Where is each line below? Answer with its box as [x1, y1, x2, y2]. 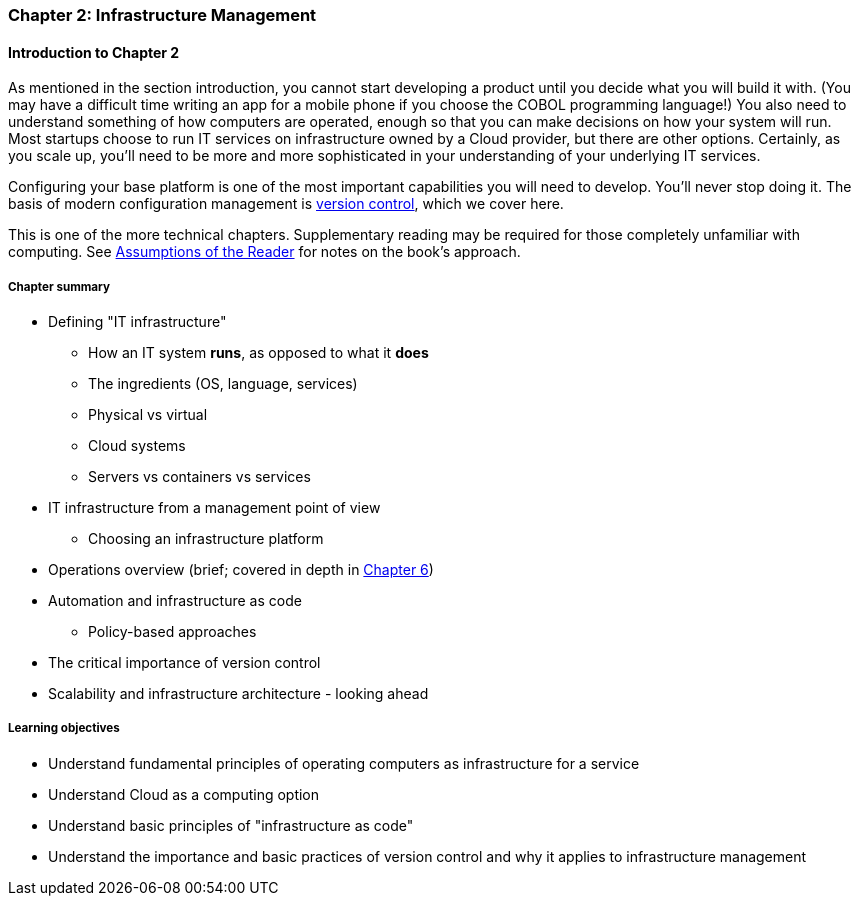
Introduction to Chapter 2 [8, 43, 180, 61]
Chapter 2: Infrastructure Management [8, 5, 317, 25]
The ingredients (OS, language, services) [88, 375, 358, 392]
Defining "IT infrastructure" [48, 313, 227, 330]
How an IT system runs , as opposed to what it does [88, 344, 429, 361]
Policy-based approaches [88, 623, 257, 640]
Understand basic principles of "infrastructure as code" [48, 816, 414, 834]
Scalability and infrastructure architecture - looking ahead [48, 685, 429, 702]
